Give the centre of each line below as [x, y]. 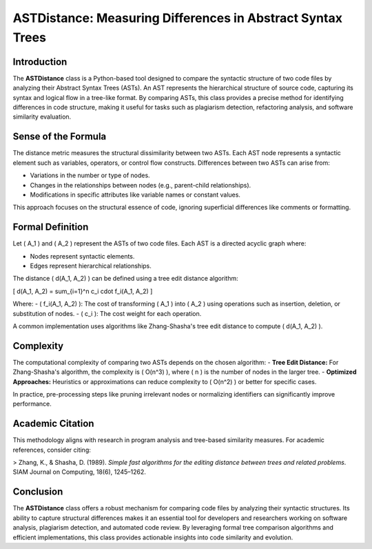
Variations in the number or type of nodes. [90, 175]
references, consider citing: [52, 450]
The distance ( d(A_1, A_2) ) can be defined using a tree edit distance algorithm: [125, 279]
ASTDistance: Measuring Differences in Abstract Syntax [177, 18]
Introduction [40, 62]
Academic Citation [53, 424]
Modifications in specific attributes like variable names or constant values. [135, 194]
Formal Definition [51, 227]
